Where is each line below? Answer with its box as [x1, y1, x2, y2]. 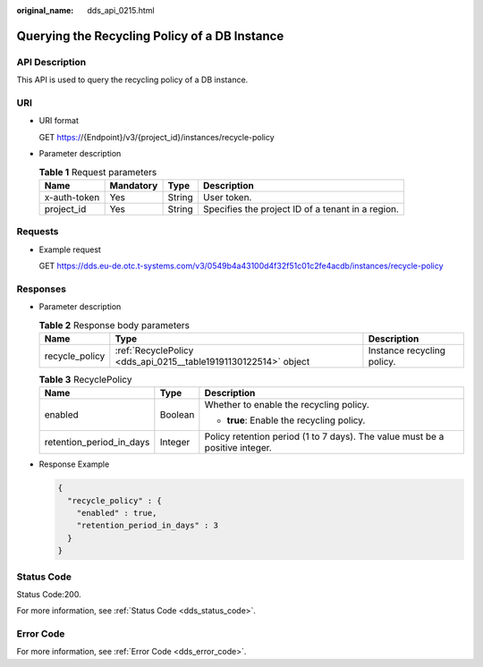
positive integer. [204, 442, 272, 454]
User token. [202, 190, 252, 203]
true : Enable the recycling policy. [226, 414, 366, 426]
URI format [38, 115, 80, 126]
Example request [38, 244, 102, 255]
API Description [16, 55, 87, 68]
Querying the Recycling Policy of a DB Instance [16, 28, 284, 44]
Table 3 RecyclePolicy [38, 374, 132, 386]
